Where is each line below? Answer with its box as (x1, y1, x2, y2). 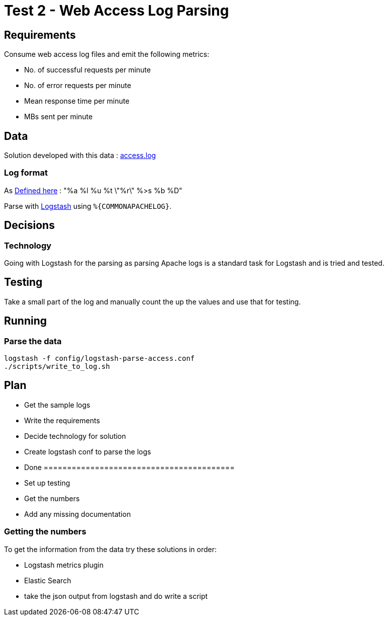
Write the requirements (24, 416, 100, 425)
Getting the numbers (4, 526, 86, 537)
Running (4, 315, 47, 328)
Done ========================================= (24, 462, 235, 472)
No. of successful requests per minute (24, 65, 151, 74)
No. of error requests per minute (24, 81, 131, 90)
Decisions (4, 219, 55, 232)
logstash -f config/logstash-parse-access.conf (4, 354, 195, 363)
